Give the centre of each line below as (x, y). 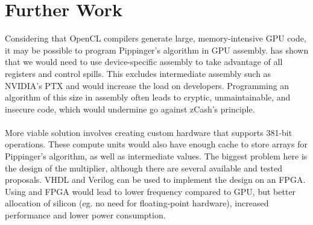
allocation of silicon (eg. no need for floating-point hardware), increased (137, 203)
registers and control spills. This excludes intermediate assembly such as (138, 73)
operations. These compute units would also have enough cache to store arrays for (156, 144)
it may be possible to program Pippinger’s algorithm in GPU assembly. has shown (157, 50)
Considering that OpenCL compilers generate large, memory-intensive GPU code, (156, 38)
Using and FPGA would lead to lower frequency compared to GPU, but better (150, 191)
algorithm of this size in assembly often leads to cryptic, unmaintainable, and (148, 97)
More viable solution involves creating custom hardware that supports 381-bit (149, 132)
